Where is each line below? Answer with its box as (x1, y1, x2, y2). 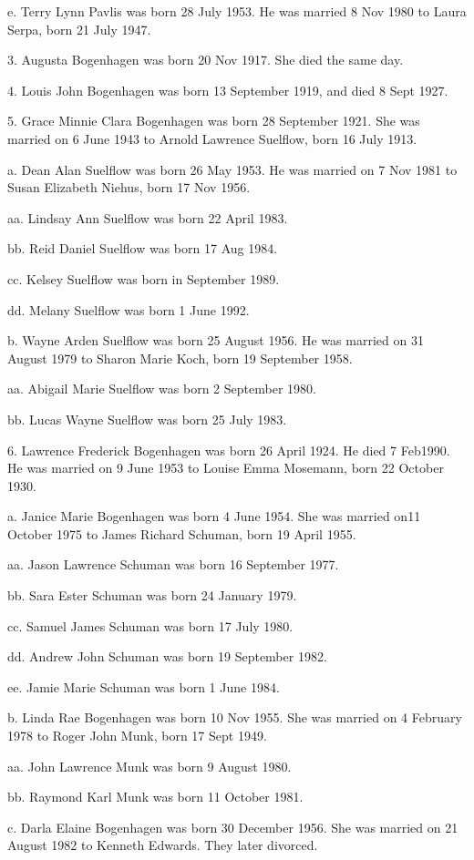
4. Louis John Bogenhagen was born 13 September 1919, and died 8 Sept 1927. (7, 80, 448, 99)
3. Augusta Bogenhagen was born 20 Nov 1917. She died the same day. (7, 50, 404, 69)
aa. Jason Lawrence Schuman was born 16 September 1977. (7, 555, 339, 574)
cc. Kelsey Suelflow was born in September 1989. (7, 269, 280, 288)
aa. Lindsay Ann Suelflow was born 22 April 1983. (7, 208, 288, 227)
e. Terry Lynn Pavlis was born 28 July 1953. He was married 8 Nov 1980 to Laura (7, 2, 467, 20)
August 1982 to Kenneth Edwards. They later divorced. (7, 835, 318, 855)
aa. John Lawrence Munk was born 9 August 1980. (7, 756, 292, 775)
